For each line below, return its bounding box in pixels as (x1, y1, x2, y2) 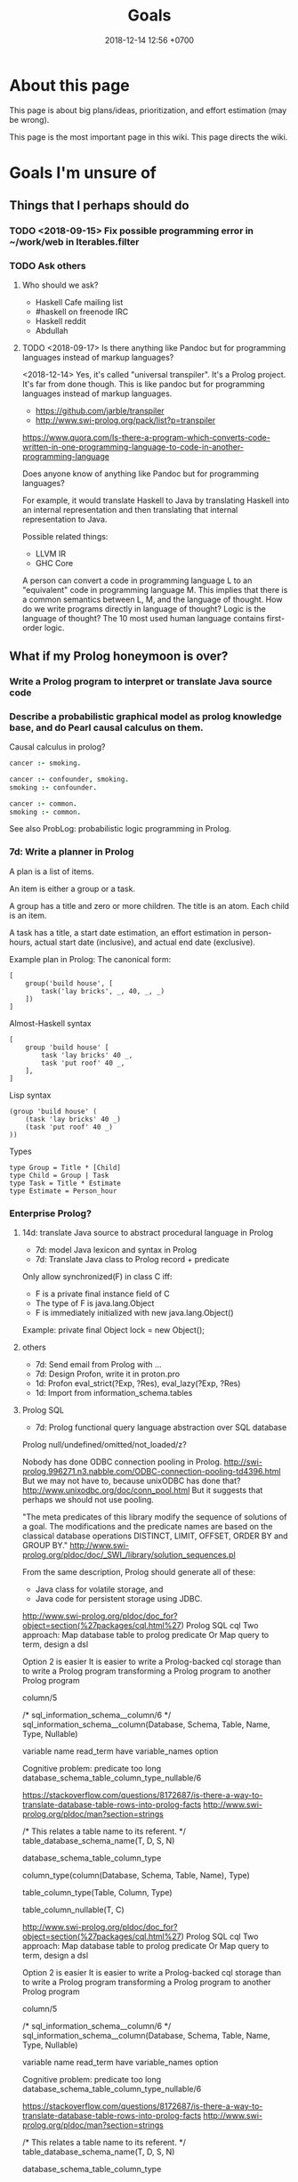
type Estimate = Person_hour (9, 1186, 117, 1196)
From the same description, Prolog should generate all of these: (21, 1567, 256, 1578)
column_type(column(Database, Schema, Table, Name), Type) (21, 1870, 251, 1881)
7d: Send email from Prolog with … (35, 1359, 162, 1370)
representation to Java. (21, 514, 108, 525)
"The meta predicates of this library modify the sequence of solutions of (21, 1512, 287, 1522)
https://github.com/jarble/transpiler (35, 406, 165, 417)
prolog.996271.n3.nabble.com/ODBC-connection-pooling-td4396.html (21, 1466, 281, 1477)
